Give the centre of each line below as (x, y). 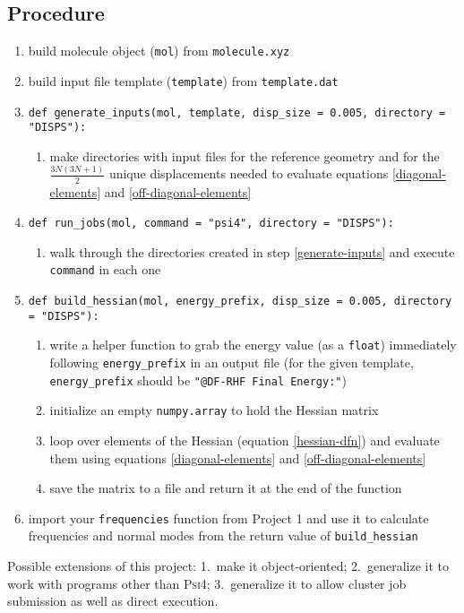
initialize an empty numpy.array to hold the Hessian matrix (214, 410)
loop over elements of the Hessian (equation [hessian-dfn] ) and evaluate (245, 440)
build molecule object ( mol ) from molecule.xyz (159, 51)
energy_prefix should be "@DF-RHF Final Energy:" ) (198, 380)
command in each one (105, 269)
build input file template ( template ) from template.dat (183, 80)
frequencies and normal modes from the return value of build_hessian (223, 535)
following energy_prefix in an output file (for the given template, (232, 363)
